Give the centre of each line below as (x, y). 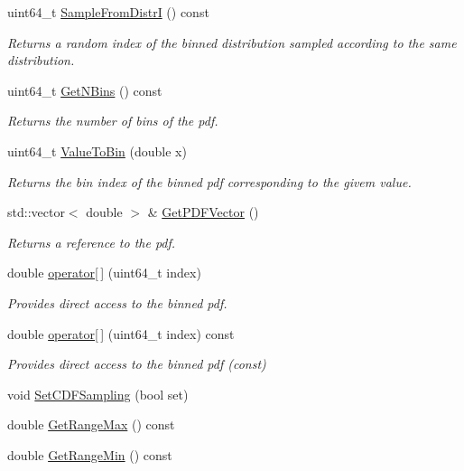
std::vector (36, 212)
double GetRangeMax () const (91, 424)
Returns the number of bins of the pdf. (113, 121)
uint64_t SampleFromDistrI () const (108, 12)
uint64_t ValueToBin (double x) (97, 151)
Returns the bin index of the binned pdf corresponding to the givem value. (209, 181)
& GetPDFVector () (203, 212)
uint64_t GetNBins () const (85, 90)
